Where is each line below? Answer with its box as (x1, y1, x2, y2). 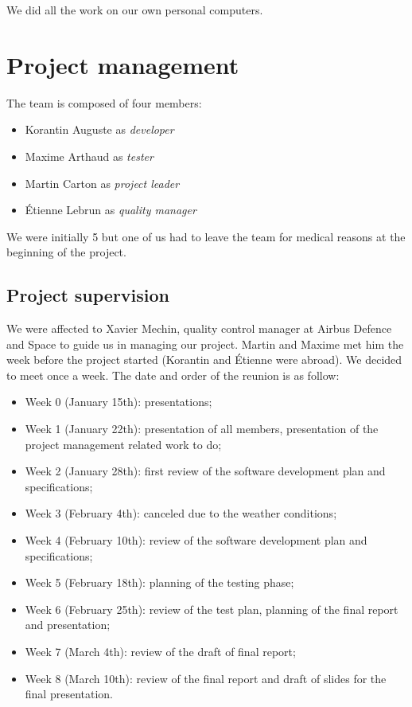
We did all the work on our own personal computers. (6, 2, 263, 18)
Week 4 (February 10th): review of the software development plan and (25, 532, 367, 549)
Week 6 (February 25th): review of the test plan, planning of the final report (25, 600, 398, 617)
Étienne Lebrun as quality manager (25, 201, 196, 218)
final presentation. (25, 686, 113, 702)
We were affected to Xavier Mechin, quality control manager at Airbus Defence (6, 320, 392, 337)
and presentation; (25, 616, 111, 633)
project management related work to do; (25, 436, 222, 452)
